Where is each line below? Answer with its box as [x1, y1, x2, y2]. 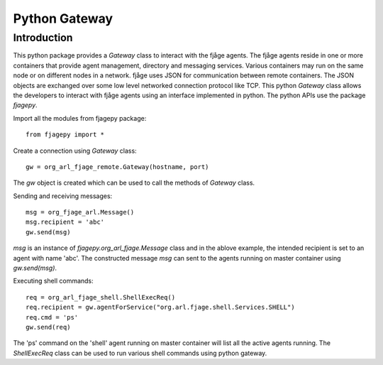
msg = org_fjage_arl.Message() [26, 208, 135, 217]
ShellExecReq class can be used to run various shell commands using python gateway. [13, 349, 267, 357]
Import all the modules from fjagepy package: [13, 114, 147, 122]
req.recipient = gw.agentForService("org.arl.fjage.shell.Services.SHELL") [26, 303, 295, 312]
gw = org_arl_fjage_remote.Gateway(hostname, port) [26, 163, 209, 170]
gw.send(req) [26, 323, 71, 331]
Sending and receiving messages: [13, 192, 113, 200]
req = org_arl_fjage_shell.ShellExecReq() [26, 293, 176, 301]
